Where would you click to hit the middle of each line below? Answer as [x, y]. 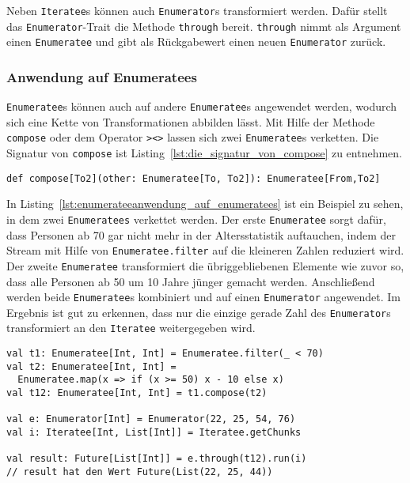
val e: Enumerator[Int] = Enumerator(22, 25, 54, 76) [151, 419]
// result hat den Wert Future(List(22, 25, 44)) [140, 472]
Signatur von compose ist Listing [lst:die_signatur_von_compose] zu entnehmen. [205, 153]
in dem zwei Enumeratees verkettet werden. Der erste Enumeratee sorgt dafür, [196, 219]
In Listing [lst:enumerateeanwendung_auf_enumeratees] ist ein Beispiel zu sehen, [205, 204]
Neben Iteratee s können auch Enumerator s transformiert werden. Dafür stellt [197, 10]
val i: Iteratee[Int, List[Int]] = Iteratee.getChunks [154, 433]
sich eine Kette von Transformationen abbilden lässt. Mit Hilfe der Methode [191, 121]
